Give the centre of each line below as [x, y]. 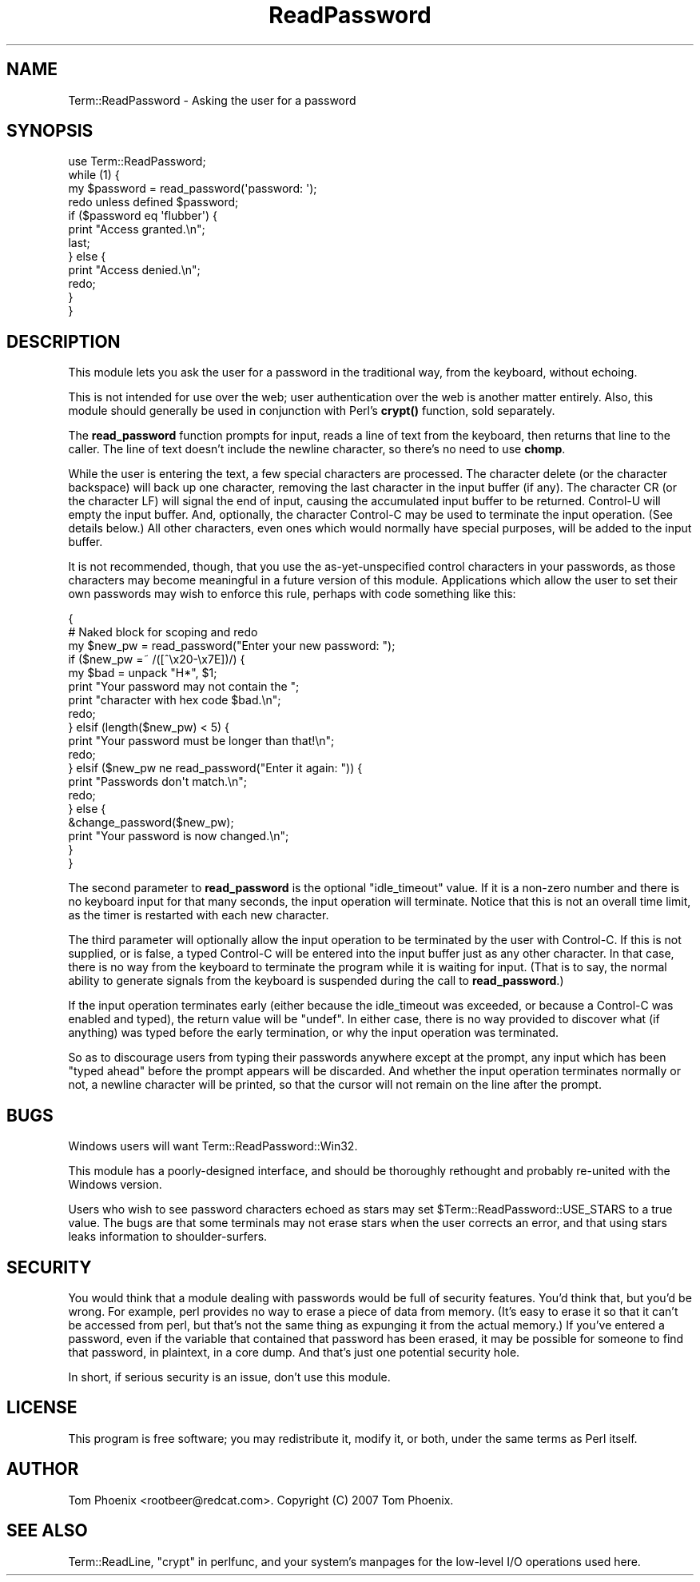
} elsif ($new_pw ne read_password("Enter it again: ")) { [215, 768]
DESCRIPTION [64, 341]
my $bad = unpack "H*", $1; [143, 673]
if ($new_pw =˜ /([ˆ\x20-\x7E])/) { [157, 659]
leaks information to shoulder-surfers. [168, 1237]
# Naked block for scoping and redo [163, 632]
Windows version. [115, 1185]
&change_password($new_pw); [151, 823]
